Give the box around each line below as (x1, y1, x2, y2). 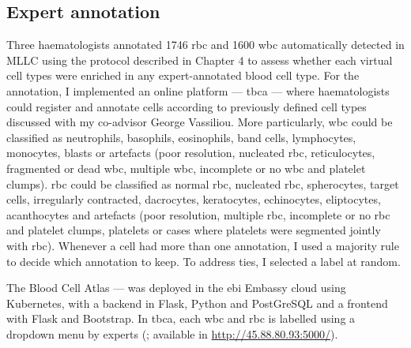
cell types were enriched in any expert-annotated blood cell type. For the (6, 67, 360, 84)
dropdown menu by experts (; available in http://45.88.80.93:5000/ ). (6, 325, 338, 342)
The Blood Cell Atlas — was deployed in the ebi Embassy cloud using (6, 279, 346, 296)
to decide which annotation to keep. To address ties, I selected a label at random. (6, 253, 401, 269)
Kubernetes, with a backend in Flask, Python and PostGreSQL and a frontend (6, 294, 388, 311)
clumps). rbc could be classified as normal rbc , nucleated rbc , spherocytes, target (6, 175, 399, 192)
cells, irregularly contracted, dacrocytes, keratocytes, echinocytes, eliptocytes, (6, 191, 381, 208)
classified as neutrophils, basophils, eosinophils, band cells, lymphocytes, (6, 129, 356, 145)
